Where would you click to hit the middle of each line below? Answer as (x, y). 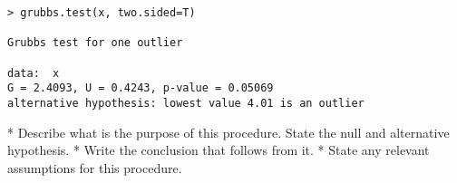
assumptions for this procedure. (95, 167)
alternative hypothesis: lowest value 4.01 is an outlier (186, 103)
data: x (34, 73)
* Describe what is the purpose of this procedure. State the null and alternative (228, 132)
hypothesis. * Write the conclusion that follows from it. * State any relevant (219, 150)
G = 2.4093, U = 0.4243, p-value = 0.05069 (141, 88)
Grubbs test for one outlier (95, 43)
